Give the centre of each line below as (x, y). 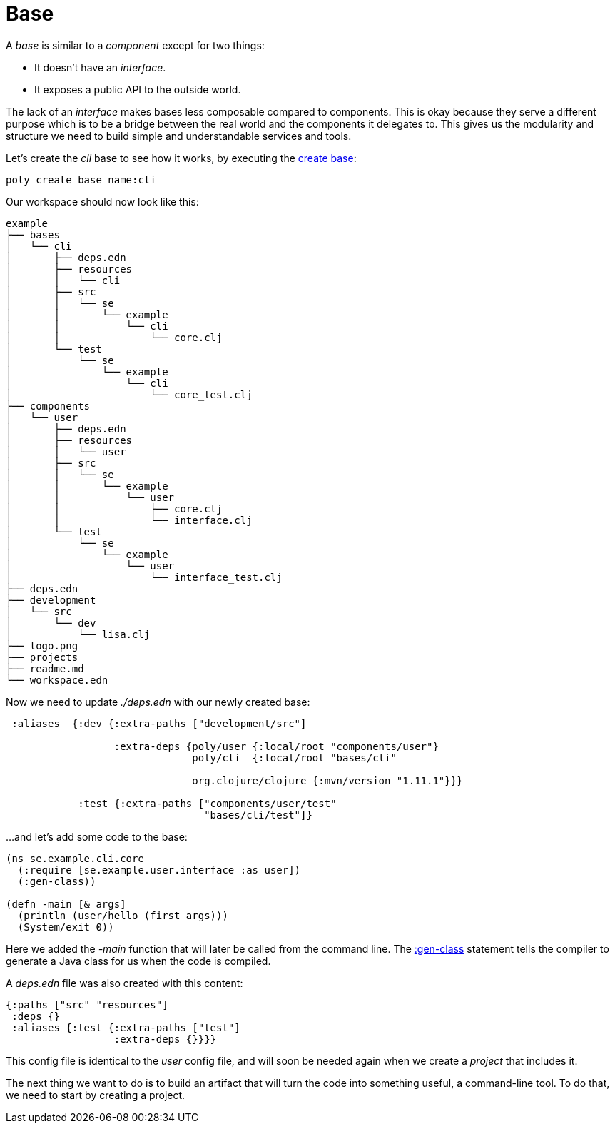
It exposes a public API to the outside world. (138, 89)
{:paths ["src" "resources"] (87, 1004)
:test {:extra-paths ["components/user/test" (207, 803)
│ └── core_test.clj (129, 394)
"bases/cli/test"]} (258, 815)
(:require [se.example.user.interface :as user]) (159, 870)
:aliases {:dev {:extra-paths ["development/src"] (159, 723)
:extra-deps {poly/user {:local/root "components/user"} (276, 746)
